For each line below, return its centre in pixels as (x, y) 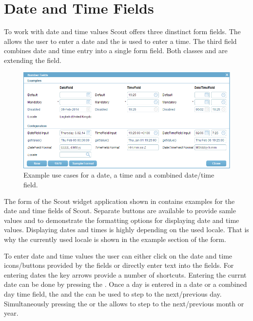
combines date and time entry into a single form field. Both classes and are (116, 50)
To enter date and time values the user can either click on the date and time (118, 255)
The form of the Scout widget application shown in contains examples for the (119, 201)
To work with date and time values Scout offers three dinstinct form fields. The (122, 31)
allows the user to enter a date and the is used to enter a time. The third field (120, 41)
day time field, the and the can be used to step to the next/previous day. (113, 293)
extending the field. (33, 60)
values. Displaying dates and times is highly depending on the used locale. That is (126, 230)
